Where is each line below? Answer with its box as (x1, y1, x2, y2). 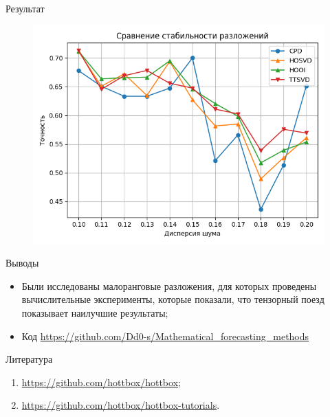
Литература (5, 352, 53, 366)
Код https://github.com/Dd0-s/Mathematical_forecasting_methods (21, 328, 309, 343)
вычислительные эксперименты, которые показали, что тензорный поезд (21, 292, 324, 306)
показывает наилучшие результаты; (21, 305, 168, 319)
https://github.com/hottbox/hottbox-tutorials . (21, 398, 220, 412)
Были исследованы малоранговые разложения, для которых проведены (21, 278, 317, 293)
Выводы (5, 256, 39, 270)
